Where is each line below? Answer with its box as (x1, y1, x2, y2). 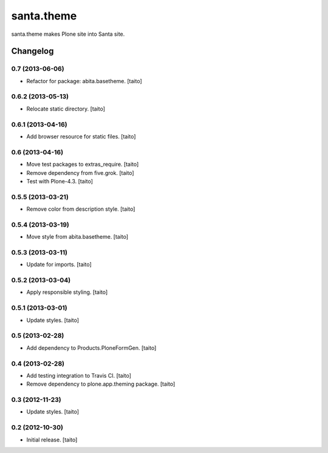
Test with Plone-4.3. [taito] (26, 177, 94, 185)
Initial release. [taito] (26, 436, 78, 443)
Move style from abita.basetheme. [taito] (26, 233, 129, 240)
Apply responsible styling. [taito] (26, 288, 108, 296)
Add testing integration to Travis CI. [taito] (26, 372, 132, 379)
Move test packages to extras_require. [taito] (26, 161, 139, 168)
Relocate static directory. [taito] (26, 105, 106, 112)
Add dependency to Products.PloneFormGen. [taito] (26, 344, 157, 352)
